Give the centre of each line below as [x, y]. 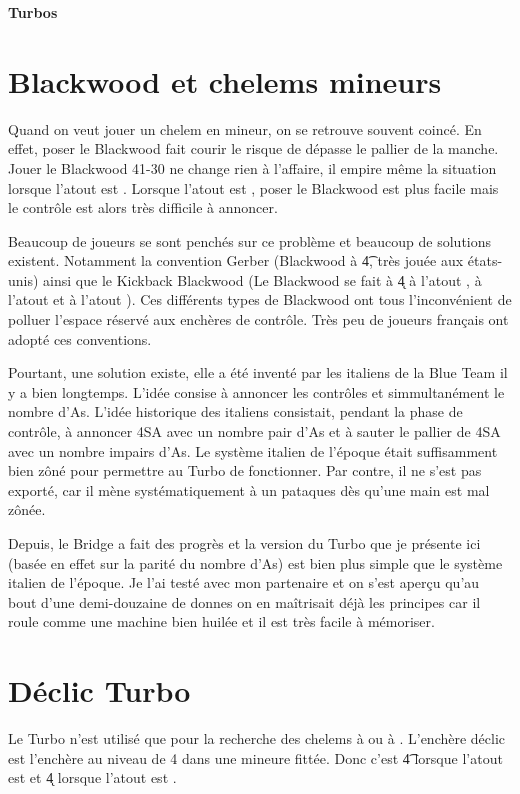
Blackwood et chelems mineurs [225, 80]
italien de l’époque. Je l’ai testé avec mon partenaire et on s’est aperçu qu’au [244, 582]
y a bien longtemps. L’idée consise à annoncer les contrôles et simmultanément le [256, 391]
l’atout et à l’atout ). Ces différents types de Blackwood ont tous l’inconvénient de [260, 299]
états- [485, 260]
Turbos [33, 12]
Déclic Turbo [99, 690]
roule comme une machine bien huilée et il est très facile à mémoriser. [221, 621]
